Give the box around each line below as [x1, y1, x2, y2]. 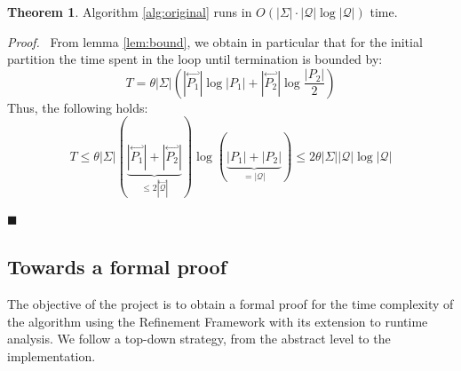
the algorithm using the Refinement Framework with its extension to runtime [7, 312, 428, 330]
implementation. [7, 346, 96, 365]
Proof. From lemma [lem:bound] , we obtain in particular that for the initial [7, 32, 423, 51]
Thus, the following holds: [7, 98, 148, 116]
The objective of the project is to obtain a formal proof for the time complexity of [7, 295, 454, 313]
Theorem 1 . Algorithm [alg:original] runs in [7, 3, 252, 20]
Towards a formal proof [7, 253, 227, 280]
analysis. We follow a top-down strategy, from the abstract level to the [7, 329, 391, 348]
